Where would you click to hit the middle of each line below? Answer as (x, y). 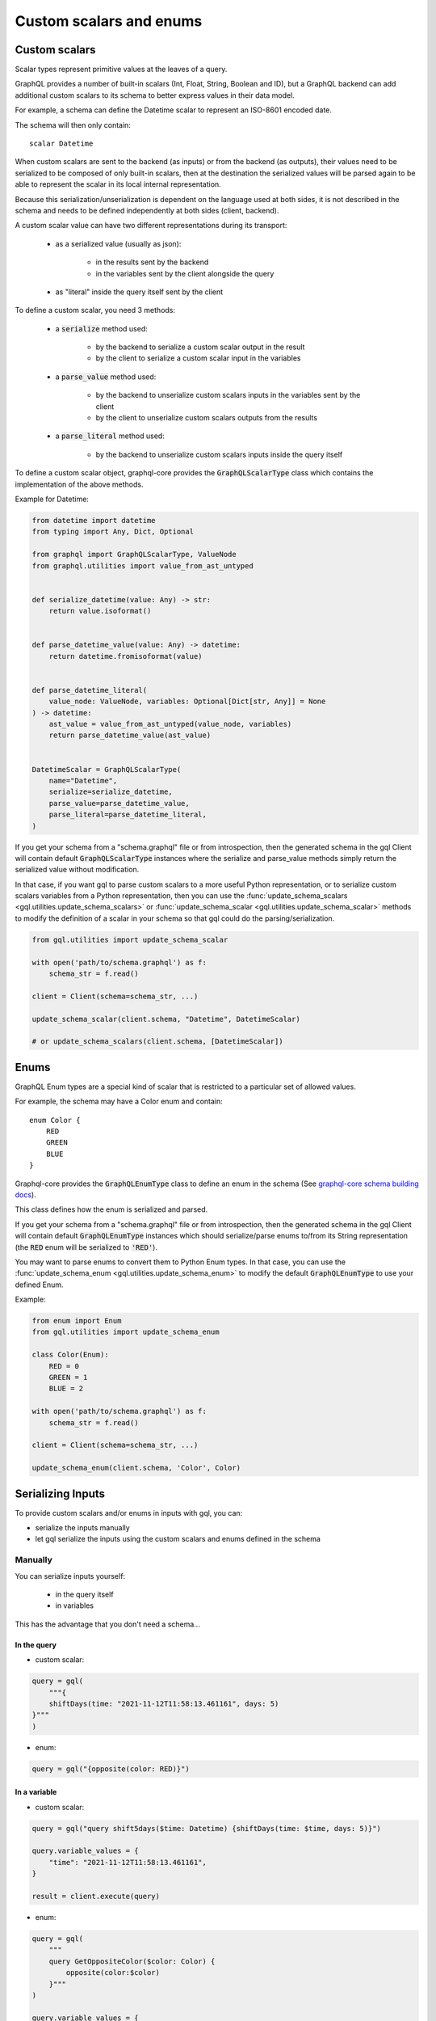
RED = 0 (64, 1366)
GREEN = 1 (68, 1378)
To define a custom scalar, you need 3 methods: (95, 310)
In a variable (36, 1792)
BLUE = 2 (66, 1389)
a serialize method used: (102, 328)
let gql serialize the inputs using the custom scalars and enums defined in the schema (178, 1539)
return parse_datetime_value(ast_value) (130, 735)
